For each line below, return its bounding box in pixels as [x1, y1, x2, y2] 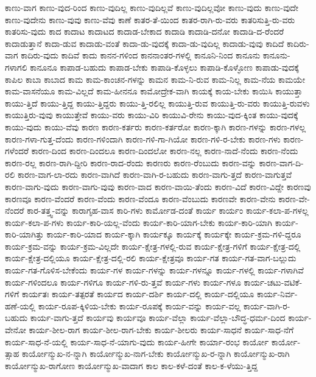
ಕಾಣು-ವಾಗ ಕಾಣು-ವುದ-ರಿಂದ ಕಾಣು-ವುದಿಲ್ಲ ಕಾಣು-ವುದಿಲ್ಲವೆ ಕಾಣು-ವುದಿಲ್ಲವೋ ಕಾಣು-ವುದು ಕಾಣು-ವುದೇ [5, 1, 298, 13]
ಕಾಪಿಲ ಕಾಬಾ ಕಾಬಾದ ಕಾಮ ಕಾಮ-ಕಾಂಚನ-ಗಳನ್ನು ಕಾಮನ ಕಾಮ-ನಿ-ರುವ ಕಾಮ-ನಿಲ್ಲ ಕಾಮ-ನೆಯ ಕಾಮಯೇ [5, 72, 306, 85]
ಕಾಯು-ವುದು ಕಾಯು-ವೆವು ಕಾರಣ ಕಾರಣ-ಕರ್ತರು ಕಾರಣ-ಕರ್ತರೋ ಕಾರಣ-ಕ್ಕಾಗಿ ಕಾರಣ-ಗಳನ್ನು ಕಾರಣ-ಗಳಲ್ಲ [5, 120, 306, 133]
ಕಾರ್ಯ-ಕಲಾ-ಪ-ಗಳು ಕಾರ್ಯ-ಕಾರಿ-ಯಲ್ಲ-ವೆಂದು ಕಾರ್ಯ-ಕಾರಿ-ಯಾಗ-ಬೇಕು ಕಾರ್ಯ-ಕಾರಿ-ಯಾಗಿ [5, 216, 273, 228]
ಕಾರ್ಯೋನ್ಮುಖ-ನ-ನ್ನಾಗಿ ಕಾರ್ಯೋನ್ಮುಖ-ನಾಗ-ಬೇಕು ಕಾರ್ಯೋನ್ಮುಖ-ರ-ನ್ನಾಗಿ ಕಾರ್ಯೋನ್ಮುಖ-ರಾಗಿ [22, 347, 290, 360]
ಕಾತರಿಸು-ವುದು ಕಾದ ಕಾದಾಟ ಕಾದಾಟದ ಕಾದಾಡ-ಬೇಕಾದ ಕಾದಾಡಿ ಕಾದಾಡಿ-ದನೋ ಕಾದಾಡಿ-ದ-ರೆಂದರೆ [5, 25, 284, 38]
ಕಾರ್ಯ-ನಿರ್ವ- [256, 287, 298, 300]
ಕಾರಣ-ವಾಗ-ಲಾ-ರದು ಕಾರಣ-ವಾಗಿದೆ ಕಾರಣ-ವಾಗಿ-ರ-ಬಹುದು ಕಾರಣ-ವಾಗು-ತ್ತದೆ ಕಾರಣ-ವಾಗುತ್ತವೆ [17, 168, 292, 181]
